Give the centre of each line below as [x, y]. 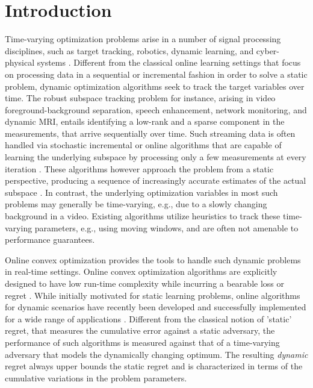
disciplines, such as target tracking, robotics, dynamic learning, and [129, 50]
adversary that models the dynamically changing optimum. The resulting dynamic [156, 354]
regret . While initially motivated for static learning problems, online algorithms [153, 295]
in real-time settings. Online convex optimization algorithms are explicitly [141, 271]
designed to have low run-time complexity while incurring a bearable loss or [144, 283]
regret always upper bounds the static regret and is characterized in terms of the [154, 366]
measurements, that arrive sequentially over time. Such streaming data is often [150, 133]
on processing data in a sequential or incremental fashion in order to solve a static [156, 74]
